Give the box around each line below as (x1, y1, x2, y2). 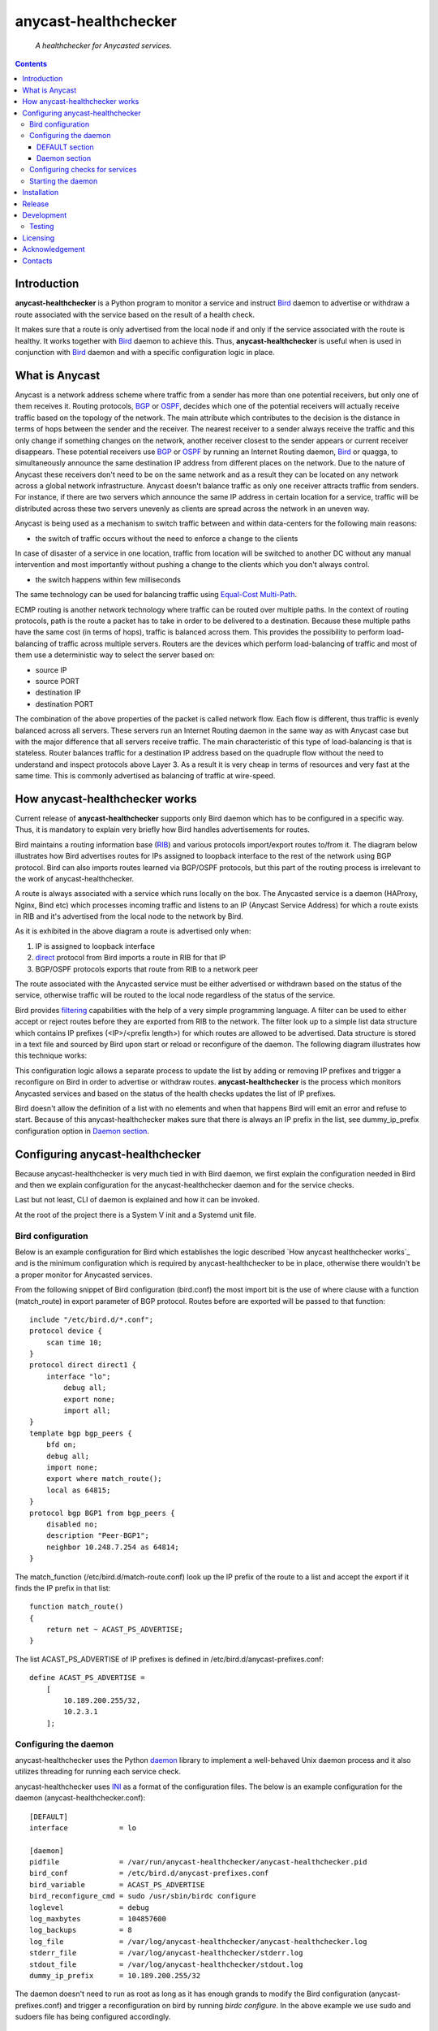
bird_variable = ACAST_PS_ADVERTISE (29, 1880, 205, 1889)
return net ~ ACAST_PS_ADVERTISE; (45, 1625, 184, 1635)
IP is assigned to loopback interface (35, 941, 156, 951)
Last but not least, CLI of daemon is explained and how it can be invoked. (15, 1195, 260, 1205)
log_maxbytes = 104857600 (29, 1914, 166, 1924)
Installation (22, 188, 59, 197)
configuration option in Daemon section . (15, 1126, 150, 1136)
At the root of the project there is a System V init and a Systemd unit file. (15, 1210, 257, 1219)
